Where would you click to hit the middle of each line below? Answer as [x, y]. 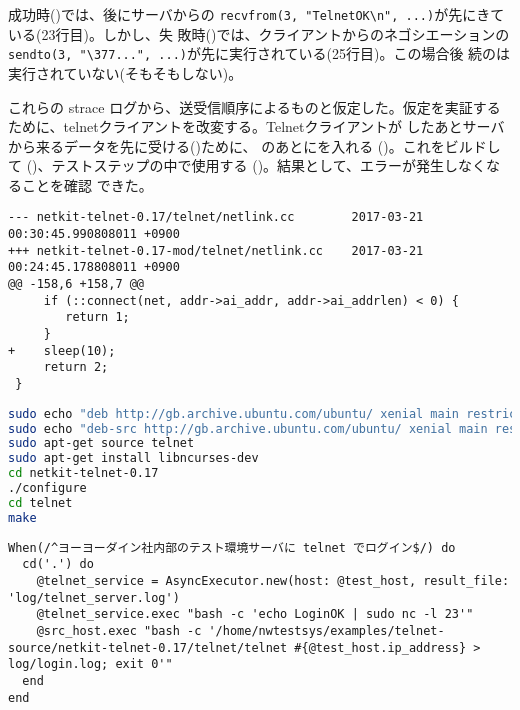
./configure [47, 488]
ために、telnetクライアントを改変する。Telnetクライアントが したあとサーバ [256, 126]
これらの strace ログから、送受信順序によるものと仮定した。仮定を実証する [254, 106]
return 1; [97, 317]
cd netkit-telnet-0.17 [83, 473]
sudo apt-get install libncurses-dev [133, 458]
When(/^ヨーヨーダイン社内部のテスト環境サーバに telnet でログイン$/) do [232, 547]
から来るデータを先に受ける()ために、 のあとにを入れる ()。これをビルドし [254, 145]
